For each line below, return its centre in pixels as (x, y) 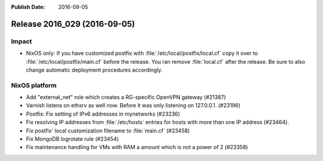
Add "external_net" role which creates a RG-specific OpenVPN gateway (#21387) (126, 97)
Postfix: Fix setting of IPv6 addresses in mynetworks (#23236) (103, 114)
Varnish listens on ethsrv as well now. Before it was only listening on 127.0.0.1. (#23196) (133, 106)
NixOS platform (34, 85)
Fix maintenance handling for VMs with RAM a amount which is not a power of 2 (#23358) (137, 147)
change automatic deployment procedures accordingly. (94, 70)
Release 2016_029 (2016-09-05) (73, 24)
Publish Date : (28, 7)
